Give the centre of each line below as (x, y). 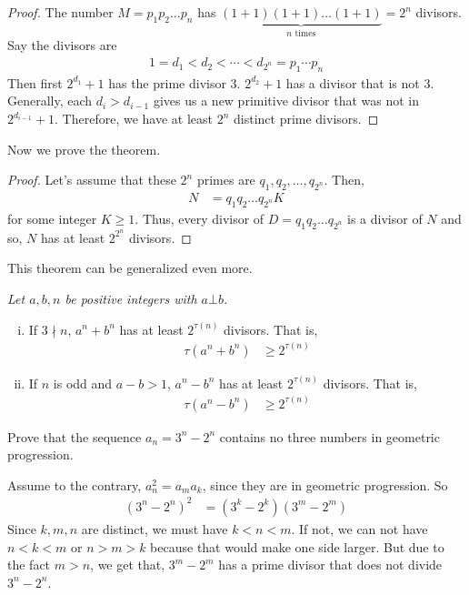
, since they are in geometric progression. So (325, 484)
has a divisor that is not (353, 82)
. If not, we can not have (359, 528)
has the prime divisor (167, 82)
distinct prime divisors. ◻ (306, 119)
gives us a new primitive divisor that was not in (286, 101)
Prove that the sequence (75, 436)
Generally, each (50, 101)
